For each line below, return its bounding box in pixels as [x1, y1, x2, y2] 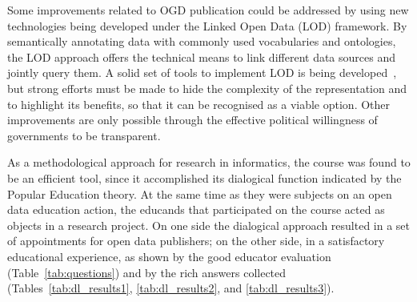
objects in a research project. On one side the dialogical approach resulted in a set [7, 216, 411, 233]
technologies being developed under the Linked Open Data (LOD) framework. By [7, 17, 407, 34]
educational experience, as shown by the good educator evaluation [7, 248, 331, 264]
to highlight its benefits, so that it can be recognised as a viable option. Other [7, 95, 391, 112]
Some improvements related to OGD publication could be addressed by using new [7, 2, 409, 18]
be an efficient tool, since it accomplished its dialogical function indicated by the [7, 169, 402, 186]
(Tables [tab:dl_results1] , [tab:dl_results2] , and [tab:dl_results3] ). [7, 280, 335, 296]
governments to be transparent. [7, 127, 161, 143]
